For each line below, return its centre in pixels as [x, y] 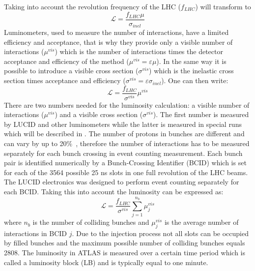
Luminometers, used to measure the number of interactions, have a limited [116, 32]
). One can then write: [195, 80]
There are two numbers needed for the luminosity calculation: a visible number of [127, 105]
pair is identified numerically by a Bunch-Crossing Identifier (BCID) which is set [125, 163]
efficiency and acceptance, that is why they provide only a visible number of [118, 42]
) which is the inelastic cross [191, 71]
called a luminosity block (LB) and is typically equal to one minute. [106, 262]
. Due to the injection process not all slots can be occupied [160, 233]
